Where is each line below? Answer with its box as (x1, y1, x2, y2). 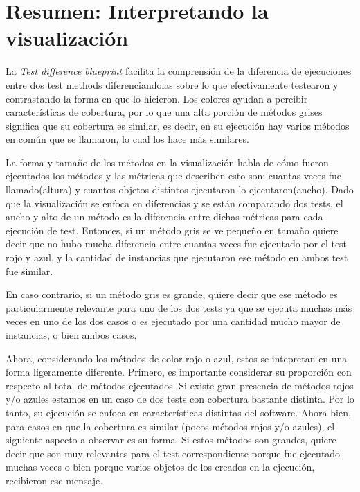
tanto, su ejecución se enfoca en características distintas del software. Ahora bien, (6, 405, 351, 419)
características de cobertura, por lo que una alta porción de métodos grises (6, 105, 323, 119)
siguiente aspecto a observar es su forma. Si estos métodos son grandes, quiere (6, 432, 336, 447)
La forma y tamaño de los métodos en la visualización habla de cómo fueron (6, 155, 329, 169)
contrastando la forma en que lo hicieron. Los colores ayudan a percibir (6, 91, 308, 105)
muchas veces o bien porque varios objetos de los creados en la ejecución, (6, 459, 315, 474)
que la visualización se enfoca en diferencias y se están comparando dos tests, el (6, 195, 343, 210)
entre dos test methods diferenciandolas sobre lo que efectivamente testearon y (6, 77, 339, 91)
